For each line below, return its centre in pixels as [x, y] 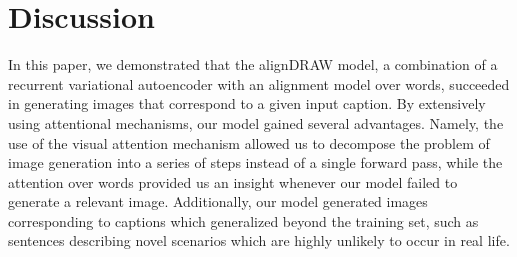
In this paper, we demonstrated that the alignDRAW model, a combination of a [253, 64]
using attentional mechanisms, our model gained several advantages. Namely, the [256, 122]
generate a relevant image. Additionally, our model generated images [218, 201]
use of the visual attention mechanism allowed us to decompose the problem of [249, 142]
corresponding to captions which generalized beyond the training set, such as [243, 220]
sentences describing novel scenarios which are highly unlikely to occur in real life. [259, 240]
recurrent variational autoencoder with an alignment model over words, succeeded [259, 83]
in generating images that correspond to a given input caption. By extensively [247, 103]
